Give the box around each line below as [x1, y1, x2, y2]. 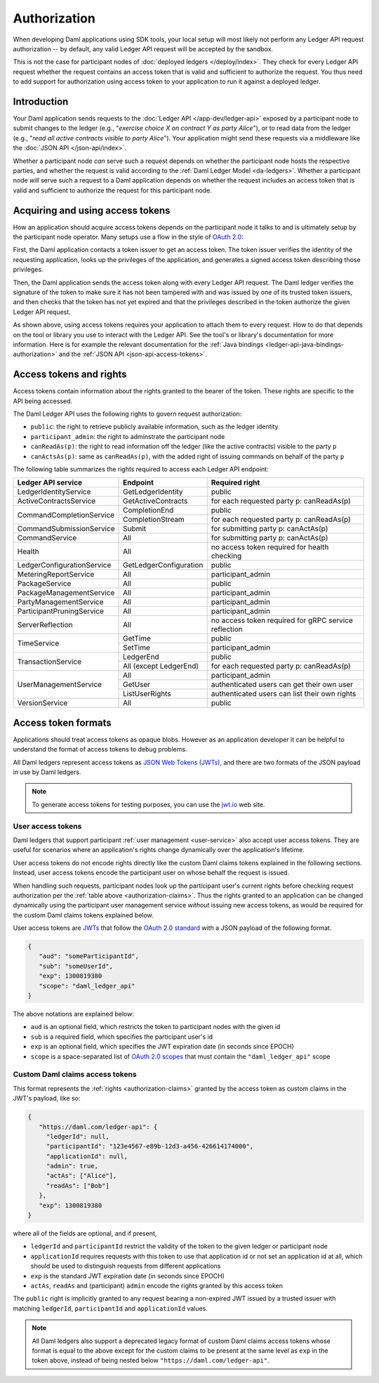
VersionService [17, 698, 68, 708]
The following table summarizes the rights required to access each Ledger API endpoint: [13, 464, 270, 473]
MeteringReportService [17, 570, 95, 579]
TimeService [17, 638, 60, 648]
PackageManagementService [17, 588, 115, 598]
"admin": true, [46, 1162, 98, 1170]
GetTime [123, 634, 151, 643]
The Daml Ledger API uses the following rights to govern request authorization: [13, 409, 242, 418]
